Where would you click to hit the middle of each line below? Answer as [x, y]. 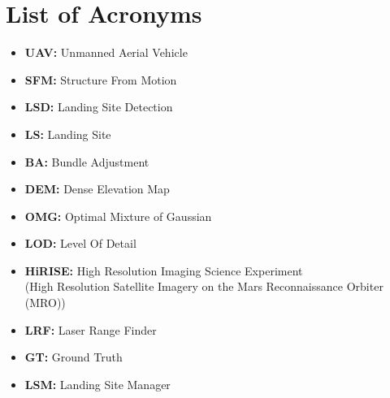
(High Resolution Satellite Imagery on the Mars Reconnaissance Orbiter [204, 286]
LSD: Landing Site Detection [99, 107]
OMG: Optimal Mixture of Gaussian [118, 216]
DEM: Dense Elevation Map [97, 189]
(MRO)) [45, 303]
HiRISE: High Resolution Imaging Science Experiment [164, 270]
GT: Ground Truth [74, 357]
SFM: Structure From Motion [101, 79]
